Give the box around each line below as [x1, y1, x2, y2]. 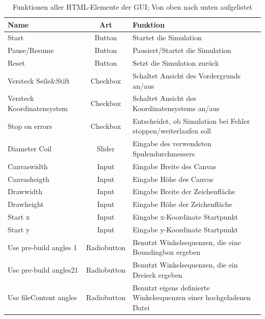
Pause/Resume [8, 45, 54, 56]
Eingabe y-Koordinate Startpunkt [132, 224, 238, 234]
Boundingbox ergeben [132, 247, 201, 257]
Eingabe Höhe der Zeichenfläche [132, 199, 232, 209]
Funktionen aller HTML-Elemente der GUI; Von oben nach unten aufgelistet [13, 2, 252, 12]
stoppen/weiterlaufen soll [132, 125, 211, 136]
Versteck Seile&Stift [8, 75, 70, 86]
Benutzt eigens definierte [132, 282, 210, 293]
